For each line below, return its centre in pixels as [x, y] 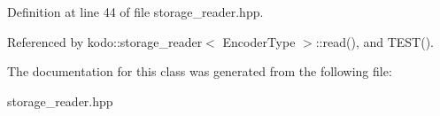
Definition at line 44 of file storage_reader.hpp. [135, 12]
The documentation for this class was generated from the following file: [200, 71]
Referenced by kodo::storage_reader [105, 41]
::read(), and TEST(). [374, 41]
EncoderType [259, 41]
